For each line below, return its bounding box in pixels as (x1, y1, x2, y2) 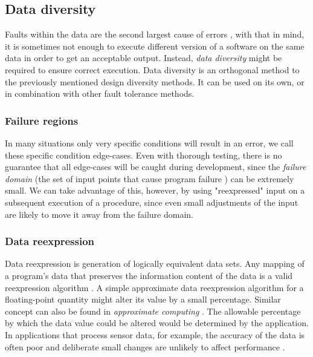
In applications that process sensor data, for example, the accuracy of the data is (5, 328, 305, 341)
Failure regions (5, 113, 79, 128)
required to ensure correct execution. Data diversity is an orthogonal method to (5, 63, 300, 76)
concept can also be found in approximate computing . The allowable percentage (5, 304, 301, 317)
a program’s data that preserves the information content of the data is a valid (5, 269, 293, 281)
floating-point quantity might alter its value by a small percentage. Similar (5, 293, 281, 306)
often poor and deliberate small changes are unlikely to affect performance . (5, 340, 285, 353)
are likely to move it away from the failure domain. (5, 208, 193, 220)
